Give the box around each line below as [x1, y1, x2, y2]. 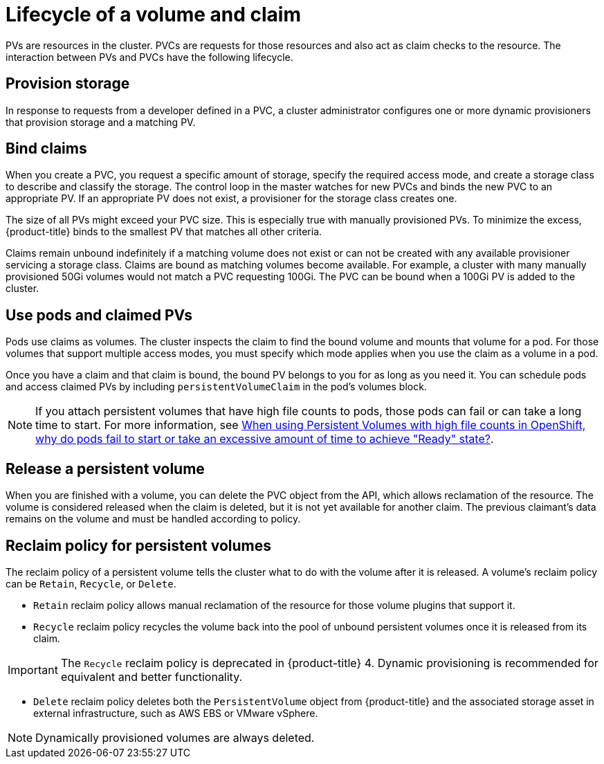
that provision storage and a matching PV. [6, 116, 196, 128]
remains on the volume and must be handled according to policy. [6, 513, 301, 525]
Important [8, 662, 58, 677]
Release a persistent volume [6, 460, 205, 477]
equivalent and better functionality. [60, 669, 243, 684]
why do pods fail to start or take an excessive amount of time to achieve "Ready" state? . [35, 432, 494, 446]
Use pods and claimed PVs [6, 306, 193, 324]
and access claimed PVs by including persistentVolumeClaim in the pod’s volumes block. [6, 381, 427, 393]
